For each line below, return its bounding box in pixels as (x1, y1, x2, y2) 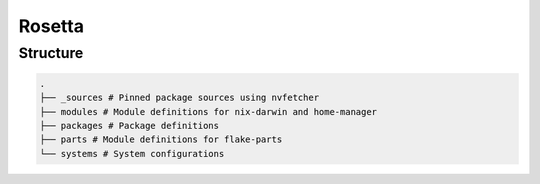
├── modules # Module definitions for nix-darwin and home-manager (39, 106, 378, 117)
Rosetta (18, 15, 85, 37)
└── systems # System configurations (39, 148, 225, 159)
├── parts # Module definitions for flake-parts (39, 134, 283, 145)
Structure (18, 44, 84, 62)
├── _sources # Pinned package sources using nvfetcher (39, 92, 320, 104)
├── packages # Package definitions (39, 120, 220, 131)
